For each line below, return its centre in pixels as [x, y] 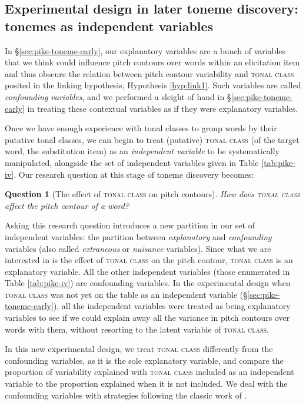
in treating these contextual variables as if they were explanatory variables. [163, 108]
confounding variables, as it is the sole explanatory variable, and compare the [144, 360]
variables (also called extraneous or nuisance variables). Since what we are [138, 248]
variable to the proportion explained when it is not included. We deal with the [146, 384]
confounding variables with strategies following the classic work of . [126, 395]
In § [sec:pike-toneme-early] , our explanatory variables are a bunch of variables [145, 50]
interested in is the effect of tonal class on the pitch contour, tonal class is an [149, 260]
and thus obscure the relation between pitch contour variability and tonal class [149, 73]
